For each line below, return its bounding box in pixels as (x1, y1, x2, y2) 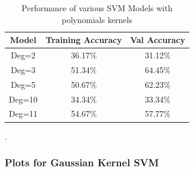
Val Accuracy (130, 34, 186, 46)
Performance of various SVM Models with (21, 2, 173, 14)
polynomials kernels (62, 13, 132, 25)
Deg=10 (9, 93, 38, 105)
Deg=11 (9, 107, 38, 120)
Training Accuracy (45, 34, 122, 46)
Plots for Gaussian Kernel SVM (5, 155, 159, 170)
